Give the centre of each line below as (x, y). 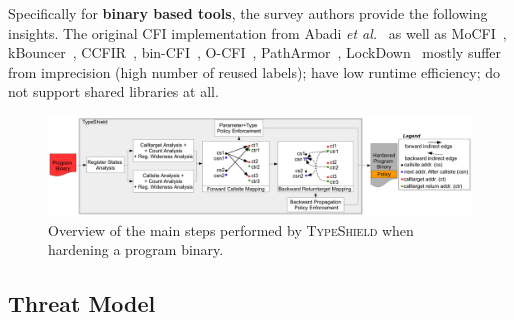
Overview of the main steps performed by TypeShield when (231, 229)
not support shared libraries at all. (113, 91)
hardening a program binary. (136, 249)
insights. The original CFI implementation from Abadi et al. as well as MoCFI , (257, 32)
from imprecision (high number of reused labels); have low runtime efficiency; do (254, 71)
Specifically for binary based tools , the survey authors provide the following (248, 13)
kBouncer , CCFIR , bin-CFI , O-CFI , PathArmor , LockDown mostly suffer (255, 52)
